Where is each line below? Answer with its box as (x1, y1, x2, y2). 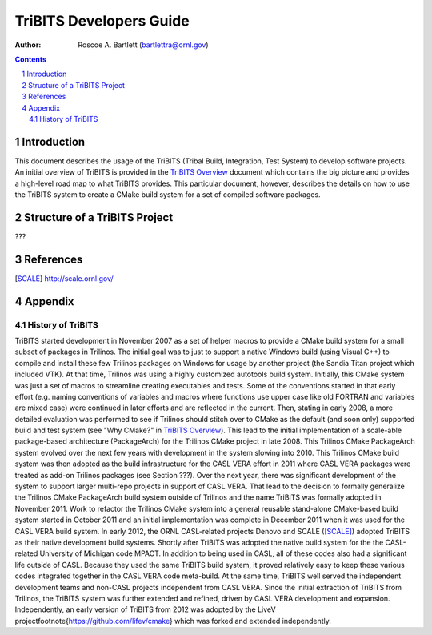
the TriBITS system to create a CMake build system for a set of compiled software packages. (14, 189, 321, 199)
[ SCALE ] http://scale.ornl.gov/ (14, 273, 114, 283)
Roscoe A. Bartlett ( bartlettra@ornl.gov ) (78, 40, 209, 50)
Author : (14, 40, 42, 50)
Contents (14, 54, 47, 64)
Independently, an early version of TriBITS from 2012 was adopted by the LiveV (14, 605, 276, 614)
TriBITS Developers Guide (14, 12, 190, 30)
